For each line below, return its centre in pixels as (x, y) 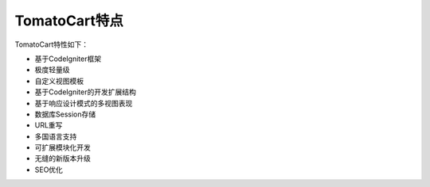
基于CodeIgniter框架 (68, 59)
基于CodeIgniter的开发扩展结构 (86, 92)
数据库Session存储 (65, 114)
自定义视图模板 (59, 81)
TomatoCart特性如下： (52, 44)
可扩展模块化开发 (63, 147)
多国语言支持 (56, 136)
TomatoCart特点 (69, 21)
